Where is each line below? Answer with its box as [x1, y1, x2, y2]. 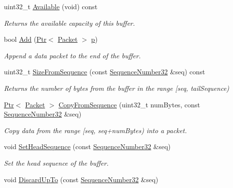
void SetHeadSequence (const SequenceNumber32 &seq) [4, 141, 171, 152]
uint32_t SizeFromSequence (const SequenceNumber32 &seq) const [4, 67, 205, 77]
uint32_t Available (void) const [4, 1, 98, 11]
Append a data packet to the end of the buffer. [4, 50, 141, 60]
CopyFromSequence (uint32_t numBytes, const [58, 99, 200, 109]
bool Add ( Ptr [4, 34, 47, 44]
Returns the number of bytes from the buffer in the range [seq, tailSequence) [4, 83, 230, 93]
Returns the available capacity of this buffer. [4, 17, 135, 28]
